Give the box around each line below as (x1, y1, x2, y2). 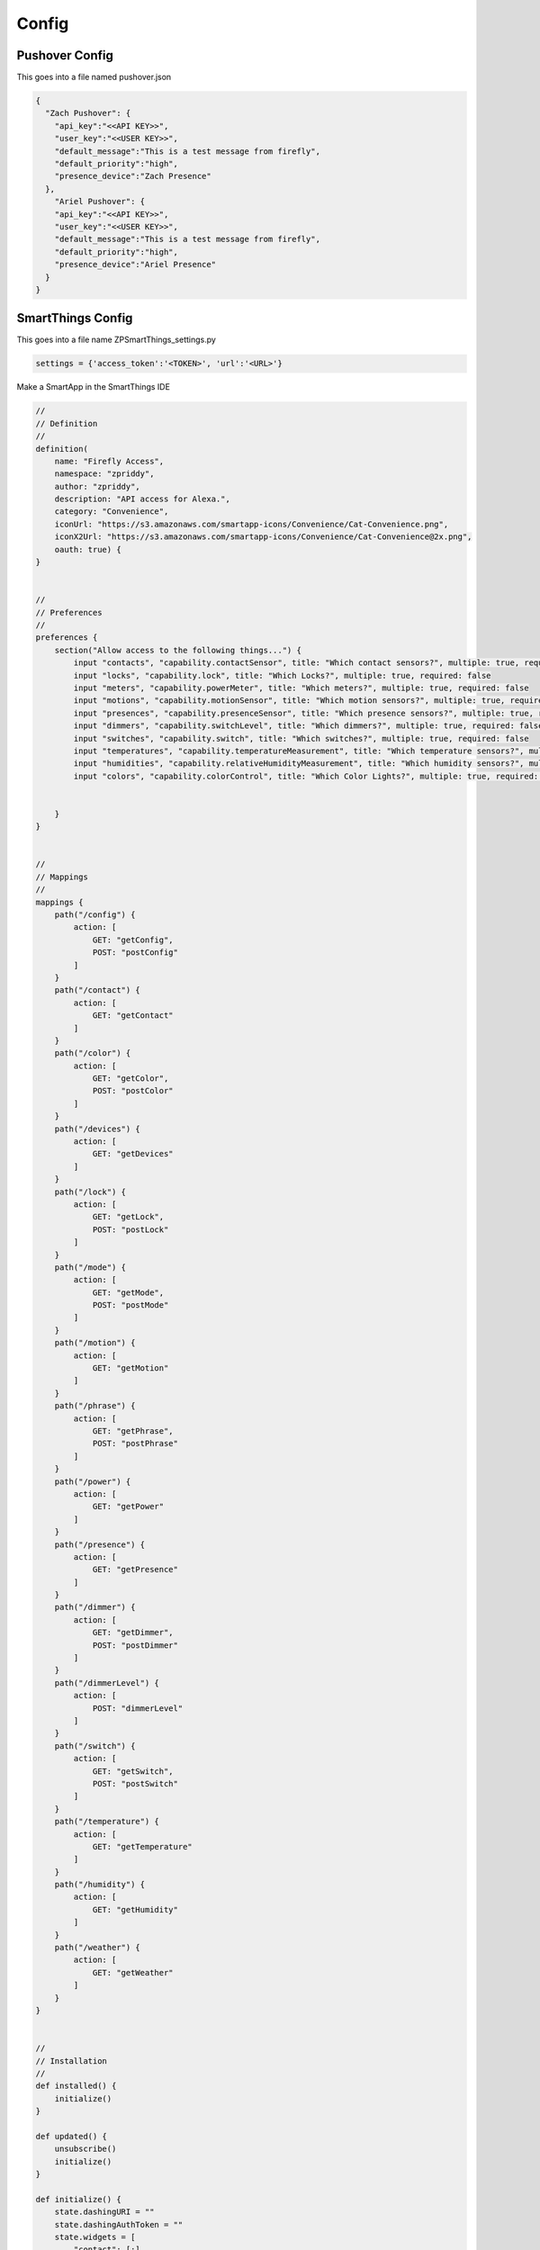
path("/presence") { (54, 1539, 146, 1550)
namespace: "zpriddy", (54, 469, 155, 479)
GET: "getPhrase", (92, 1426, 175, 1435)
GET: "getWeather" (92, 1967, 175, 1977)
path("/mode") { (54, 1262, 126, 1273)
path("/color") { (54, 1048, 131, 1058)
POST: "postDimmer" (92, 1640, 179, 1651)
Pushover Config (16, 48, 114, 63)
